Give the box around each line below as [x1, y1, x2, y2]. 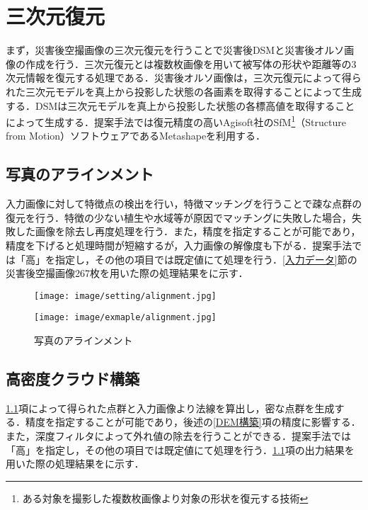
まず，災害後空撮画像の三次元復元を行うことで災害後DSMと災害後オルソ [6, 42, 345, 57]
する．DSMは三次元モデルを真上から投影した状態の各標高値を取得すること [6, 98, 355, 113]
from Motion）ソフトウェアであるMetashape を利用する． [6, 128, 266, 143]
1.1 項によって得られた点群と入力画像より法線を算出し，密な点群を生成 [6, 400, 335, 415]
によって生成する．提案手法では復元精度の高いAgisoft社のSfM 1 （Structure [6, 113, 346, 129]
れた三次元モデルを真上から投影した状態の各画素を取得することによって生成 [6, 84, 362, 98]
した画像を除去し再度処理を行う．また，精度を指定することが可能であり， [15, 224, 361, 239]
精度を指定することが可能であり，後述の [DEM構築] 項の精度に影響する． [25, 414, 361, 429]
